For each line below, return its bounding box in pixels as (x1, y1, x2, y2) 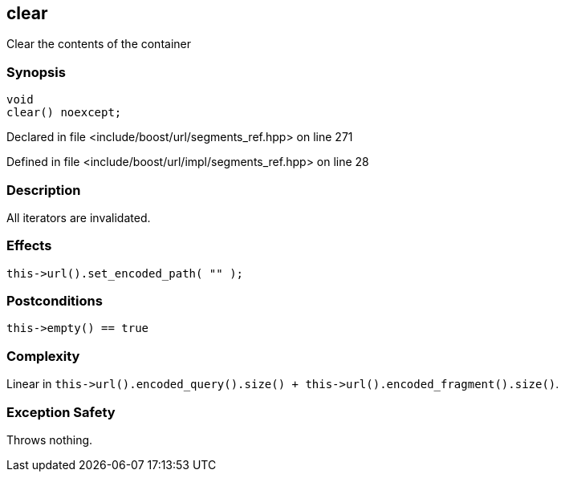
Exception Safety (6, 403, 116, 420)
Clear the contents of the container (6, 37, 191, 51)
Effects (6, 237, 52, 254)
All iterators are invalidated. (6, 210, 151, 225)
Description (6, 181, 81, 198)
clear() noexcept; (6, 106, 122, 119)
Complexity (6, 347, 80, 364)
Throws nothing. (6, 432, 93, 447)
